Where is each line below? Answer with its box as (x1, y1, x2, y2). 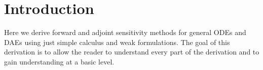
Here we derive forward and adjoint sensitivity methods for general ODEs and (4, 27, 246, 37)
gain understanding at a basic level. (4, 56, 115, 66)
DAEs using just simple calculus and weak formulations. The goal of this (4, 36, 230, 47)
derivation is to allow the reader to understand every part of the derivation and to (4, 46, 259, 57)
